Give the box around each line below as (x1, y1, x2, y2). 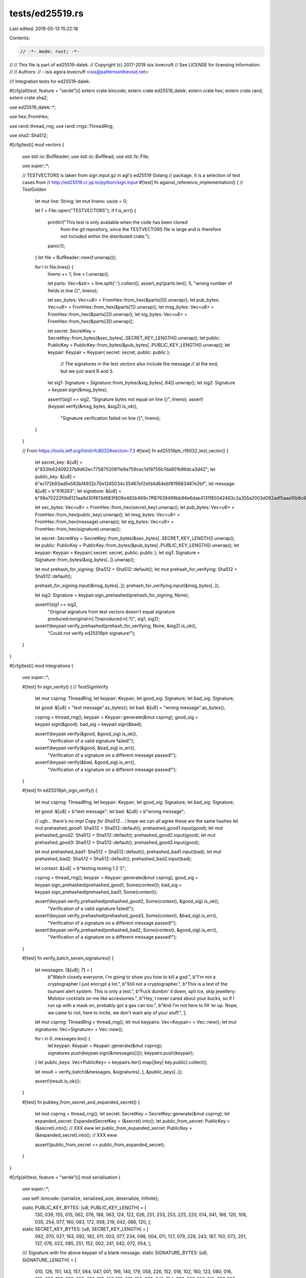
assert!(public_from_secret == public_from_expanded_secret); (35, 1142, 166, 1148)
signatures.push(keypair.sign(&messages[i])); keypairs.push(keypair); (47, 1049, 194, 1056)
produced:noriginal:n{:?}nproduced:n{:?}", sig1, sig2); (47, 615, 160, 622)
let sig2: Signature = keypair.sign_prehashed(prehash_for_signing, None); (35, 592, 189, 598)
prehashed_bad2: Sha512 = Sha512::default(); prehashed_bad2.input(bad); (35, 856, 192, 862)
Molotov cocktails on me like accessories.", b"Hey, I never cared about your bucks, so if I (47, 995, 235, 1001)
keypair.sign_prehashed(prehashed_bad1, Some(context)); (35, 889, 158, 895)
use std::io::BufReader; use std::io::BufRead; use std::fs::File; (22, 153, 150, 159)
